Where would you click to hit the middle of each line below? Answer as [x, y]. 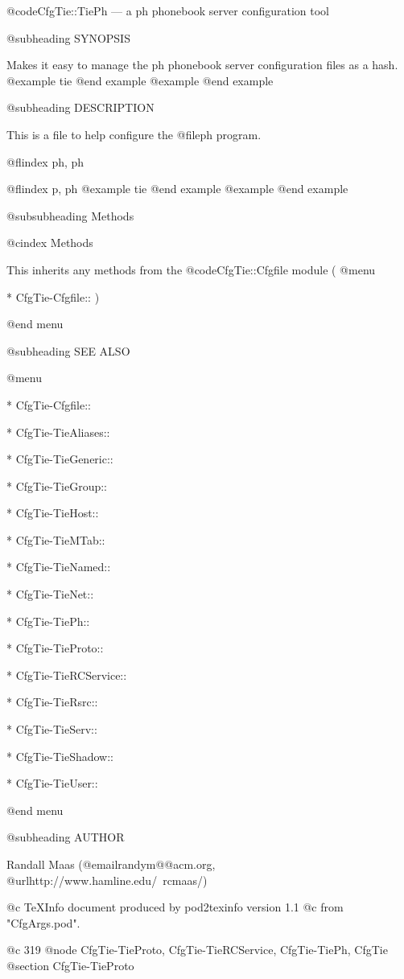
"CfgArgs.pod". [43, 922]
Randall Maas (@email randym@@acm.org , [111, 864]
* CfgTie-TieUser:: [52, 783]
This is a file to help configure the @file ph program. [134, 134]
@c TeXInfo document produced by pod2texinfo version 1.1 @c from [175, 907]
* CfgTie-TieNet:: [50, 594]
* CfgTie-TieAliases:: [58, 432]
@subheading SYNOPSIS [68, 37]
